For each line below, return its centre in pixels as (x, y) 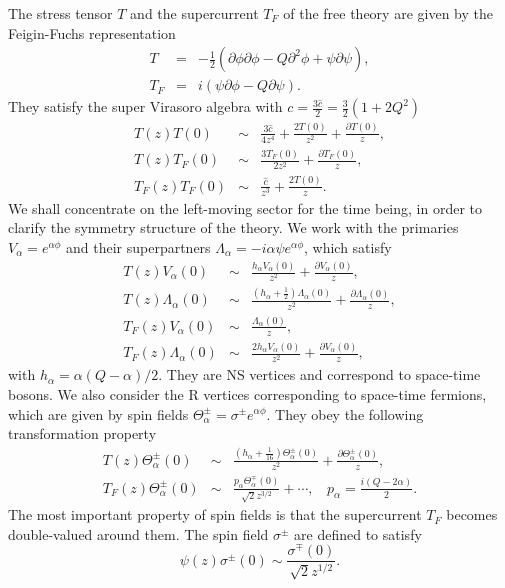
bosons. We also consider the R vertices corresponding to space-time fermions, (247, 393)
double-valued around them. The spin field (138, 533)
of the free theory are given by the (388, 13)
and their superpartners (138, 247)
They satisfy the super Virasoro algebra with (145, 106)
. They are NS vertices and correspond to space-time (319, 374)
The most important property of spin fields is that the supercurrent (215, 514)
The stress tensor (60, 13)
